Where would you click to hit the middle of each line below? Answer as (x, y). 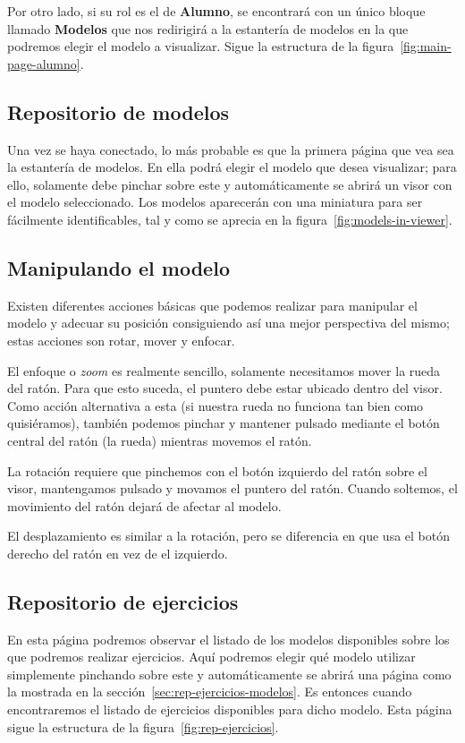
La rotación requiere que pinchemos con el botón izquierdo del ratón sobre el (217, 470)
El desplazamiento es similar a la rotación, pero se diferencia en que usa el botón (228, 536)
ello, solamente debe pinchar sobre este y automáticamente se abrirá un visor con (230, 184)
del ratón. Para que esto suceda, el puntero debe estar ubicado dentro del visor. (225, 388)
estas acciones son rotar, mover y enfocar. (121, 340)
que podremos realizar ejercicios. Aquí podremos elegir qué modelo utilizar (211, 657)
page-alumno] (44, 63)
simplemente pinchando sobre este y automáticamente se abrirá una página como (229, 674)
